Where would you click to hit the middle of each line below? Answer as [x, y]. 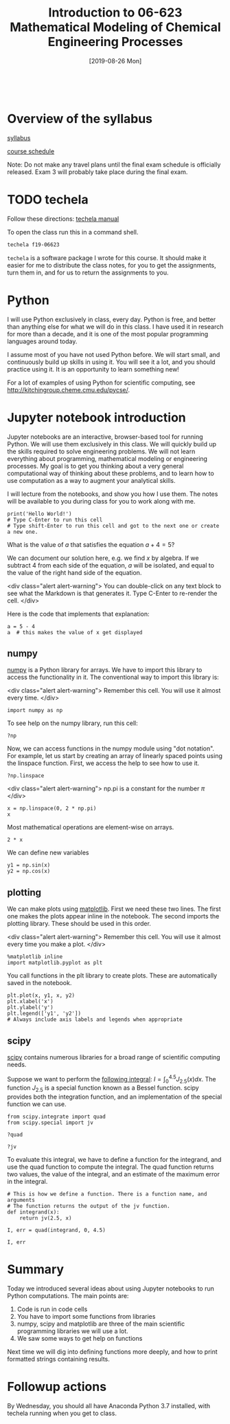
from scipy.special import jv [50, 1123]
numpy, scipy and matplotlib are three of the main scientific [101, 1324]
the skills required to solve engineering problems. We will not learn [101, 451]
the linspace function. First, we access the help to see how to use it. [103, 763]
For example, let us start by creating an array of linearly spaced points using [115, 756]
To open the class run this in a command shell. [73, 232]
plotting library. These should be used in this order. [79, 924]
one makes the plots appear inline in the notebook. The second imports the [113, 916]
